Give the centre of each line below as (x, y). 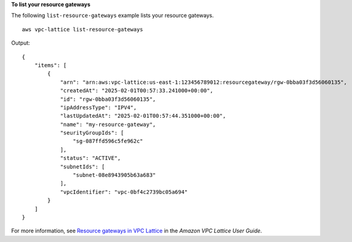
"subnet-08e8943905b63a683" (115, 175)
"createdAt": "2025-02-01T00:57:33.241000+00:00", (137, 91)
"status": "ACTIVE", (90, 158)
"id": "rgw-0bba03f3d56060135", (108, 99)
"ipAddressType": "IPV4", (99, 107)
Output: (21, 43)
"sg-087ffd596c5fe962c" (108, 141)
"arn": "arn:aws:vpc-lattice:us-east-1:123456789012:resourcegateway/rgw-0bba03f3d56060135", (204, 82)
